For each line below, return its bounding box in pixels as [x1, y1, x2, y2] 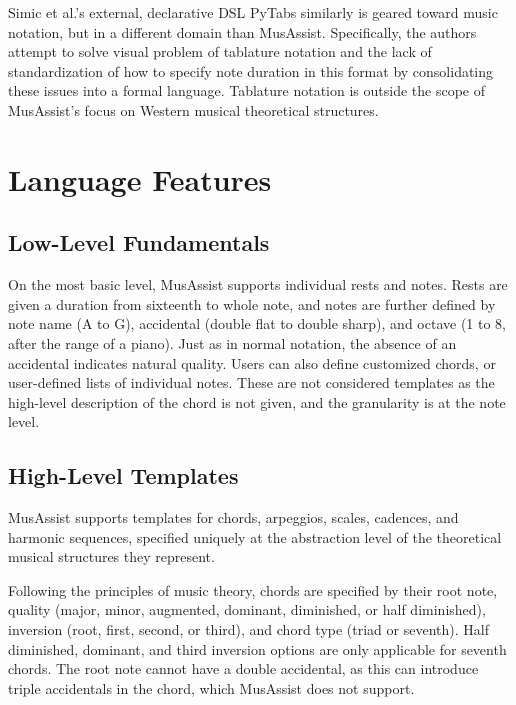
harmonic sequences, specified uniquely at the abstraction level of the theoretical [8, 526, 502, 547]
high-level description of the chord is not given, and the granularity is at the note [8, 391, 506, 412]
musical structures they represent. [8, 546, 215, 567]
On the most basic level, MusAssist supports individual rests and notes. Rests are [8, 274, 508, 295]
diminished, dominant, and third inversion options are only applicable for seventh [8, 638, 507, 659]
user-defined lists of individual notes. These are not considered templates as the [8, 372, 495, 393]
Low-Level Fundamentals [8, 227, 270, 258]
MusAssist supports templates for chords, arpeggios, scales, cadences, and [8, 507, 459, 528]
